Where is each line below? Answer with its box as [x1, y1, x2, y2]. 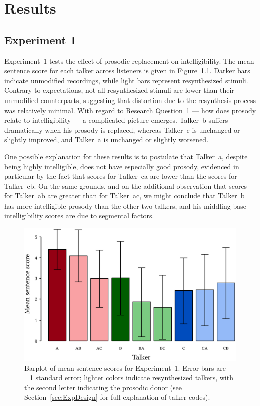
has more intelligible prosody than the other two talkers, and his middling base [4, 200, 246, 211]
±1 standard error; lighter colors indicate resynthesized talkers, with [24, 372, 233, 383]
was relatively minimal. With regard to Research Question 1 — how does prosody [4, 105, 256, 115]
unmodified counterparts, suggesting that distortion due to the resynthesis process [4, 94, 256, 105]
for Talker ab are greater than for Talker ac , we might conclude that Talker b [4, 190, 245, 201]
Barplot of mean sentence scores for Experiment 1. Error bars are [24, 362, 226, 373]
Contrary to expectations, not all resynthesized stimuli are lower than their [4, 85, 234, 95]
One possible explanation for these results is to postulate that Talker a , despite [4, 151, 248, 161]
